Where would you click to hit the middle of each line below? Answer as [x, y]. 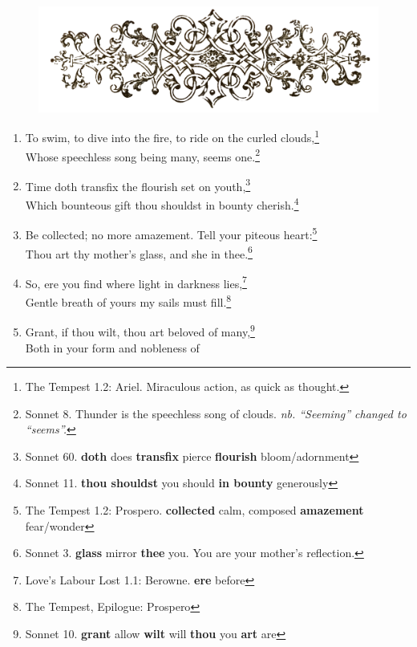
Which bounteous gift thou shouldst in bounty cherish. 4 [162, 203]
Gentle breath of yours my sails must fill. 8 [128, 301]
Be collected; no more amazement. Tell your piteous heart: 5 [171, 233]
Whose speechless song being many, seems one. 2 [142, 155]
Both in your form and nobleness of [112, 347]
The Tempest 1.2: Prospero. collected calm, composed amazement [194, 510]
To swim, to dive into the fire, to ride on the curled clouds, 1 [172, 136]
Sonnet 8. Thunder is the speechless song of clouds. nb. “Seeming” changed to [216, 413]
